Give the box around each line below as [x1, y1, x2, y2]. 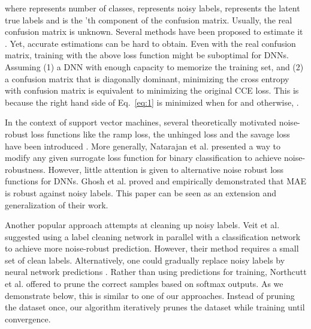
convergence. [5, 312, 51, 325]
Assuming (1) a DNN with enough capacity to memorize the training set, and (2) [5, 60, 304, 73]
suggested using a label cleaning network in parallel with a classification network [5, 230, 301, 243]
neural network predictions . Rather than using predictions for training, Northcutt [5, 265, 307, 278]
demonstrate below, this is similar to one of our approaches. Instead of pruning [5, 289, 295, 301]
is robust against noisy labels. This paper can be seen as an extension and [5, 186, 277, 199]
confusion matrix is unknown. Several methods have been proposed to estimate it [5, 25, 303, 38]
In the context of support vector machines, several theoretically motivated [5, 116, 277, 128]
